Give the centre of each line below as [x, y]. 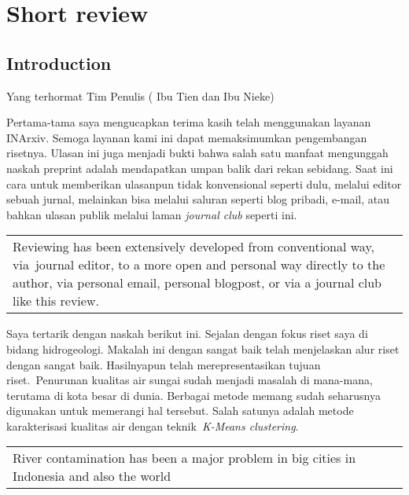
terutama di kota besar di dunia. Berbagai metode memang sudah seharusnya [193, 395]
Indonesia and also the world [92, 476]
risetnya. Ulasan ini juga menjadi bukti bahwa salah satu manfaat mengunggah [197, 153]
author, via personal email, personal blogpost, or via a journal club [197, 283]
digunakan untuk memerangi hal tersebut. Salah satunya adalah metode [180, 411]
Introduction [59, 62]
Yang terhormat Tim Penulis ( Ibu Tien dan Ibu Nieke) [140, 95]
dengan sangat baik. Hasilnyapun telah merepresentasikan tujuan [164, 364]
